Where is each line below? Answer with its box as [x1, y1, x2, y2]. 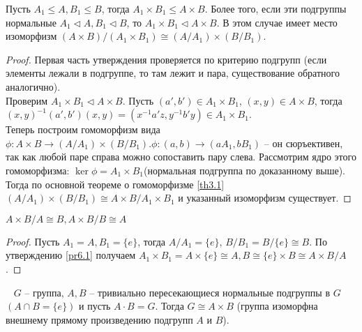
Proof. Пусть [6, 234, 60, 248]
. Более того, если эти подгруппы [204, 1, 347, 15]
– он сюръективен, [264, 135, 343, 150]
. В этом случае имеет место [216, 15, 338, 29]
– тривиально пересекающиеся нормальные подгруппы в [89, 285, 331, 299]
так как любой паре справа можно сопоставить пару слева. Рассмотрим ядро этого [6, 149, 356, 164]
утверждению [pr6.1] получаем [6, 248, 136, 262]
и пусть [79, 299, 111, 313]
